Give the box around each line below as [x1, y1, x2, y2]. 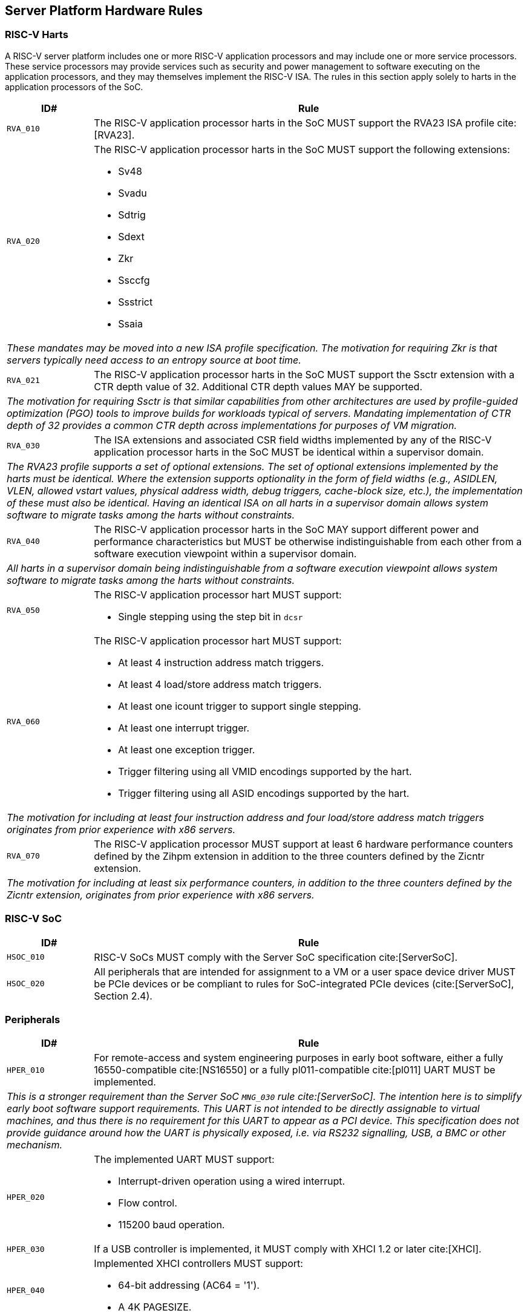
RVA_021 [7, 376, 40, 385]
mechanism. [7, 1139, 63, 1151]
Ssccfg [118, 273, 150, 286]
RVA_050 [7, 606, 40, 615]
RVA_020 [7, 237, 40, 246]
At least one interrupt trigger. [118, 721, 250, 734]
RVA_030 [7, 441, 40, 451]
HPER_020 [7, 1192, 45, 1202]
